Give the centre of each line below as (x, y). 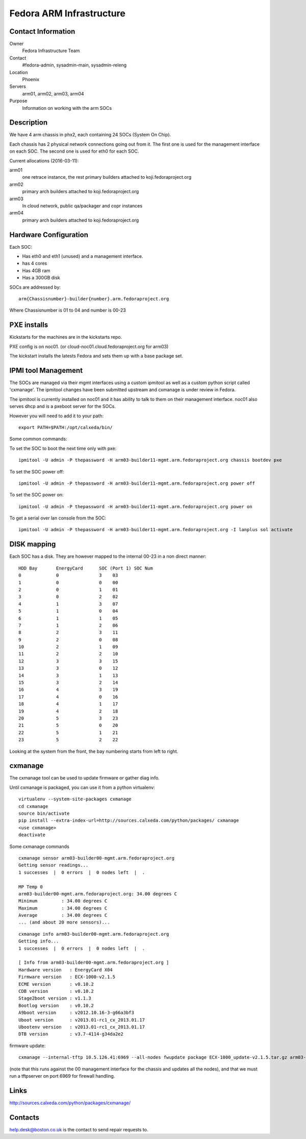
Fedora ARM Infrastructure (68, 13)
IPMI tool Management (46, 370)
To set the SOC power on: (36, 495)
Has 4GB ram (36, 270)
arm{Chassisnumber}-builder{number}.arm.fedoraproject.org (94, 299)
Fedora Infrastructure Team (51, 51)
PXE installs (29, 325)
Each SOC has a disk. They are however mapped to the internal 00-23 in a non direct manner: (108, 556)
